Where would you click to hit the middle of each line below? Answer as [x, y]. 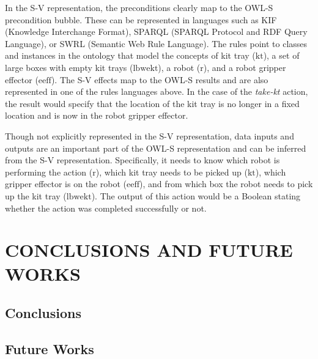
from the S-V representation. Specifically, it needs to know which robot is [142, 160]
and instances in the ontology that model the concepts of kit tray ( [130, 55]
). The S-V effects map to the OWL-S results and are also [160, 79]
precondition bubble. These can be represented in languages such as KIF [141, 19]
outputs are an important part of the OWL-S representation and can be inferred [156, 148]
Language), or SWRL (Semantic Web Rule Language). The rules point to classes [156, 43]
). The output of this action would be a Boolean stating [196, 195]
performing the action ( [49, 172]
